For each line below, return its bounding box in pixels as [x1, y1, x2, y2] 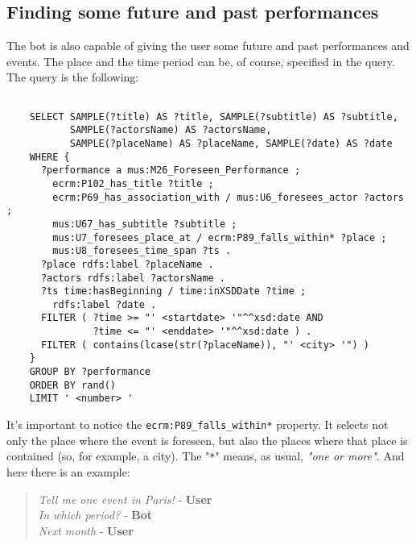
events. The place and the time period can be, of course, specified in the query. [6, 52, 395, 69]
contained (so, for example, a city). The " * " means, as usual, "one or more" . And [6, 447, 405, 464]
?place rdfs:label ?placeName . [40, 258, 214, 270]
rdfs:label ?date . [52, 298, 157, 310]
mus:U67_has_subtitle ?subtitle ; [52, 218, 237, 230]
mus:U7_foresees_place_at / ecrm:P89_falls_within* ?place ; [52, 231, 387, 243]
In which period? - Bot [38, 506, 153, 523]
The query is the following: [6, 69, 139, 85]
